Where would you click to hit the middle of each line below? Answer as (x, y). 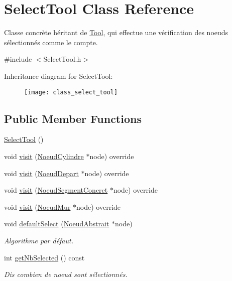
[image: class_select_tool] (71, 92)
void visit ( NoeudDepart (41, 173)
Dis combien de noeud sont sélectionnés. (66, 274)
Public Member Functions (73, 118)
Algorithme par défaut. (39, 240)
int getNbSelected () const (44, 257)
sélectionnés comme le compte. (51, 42)
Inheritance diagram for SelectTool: (59, 76)
